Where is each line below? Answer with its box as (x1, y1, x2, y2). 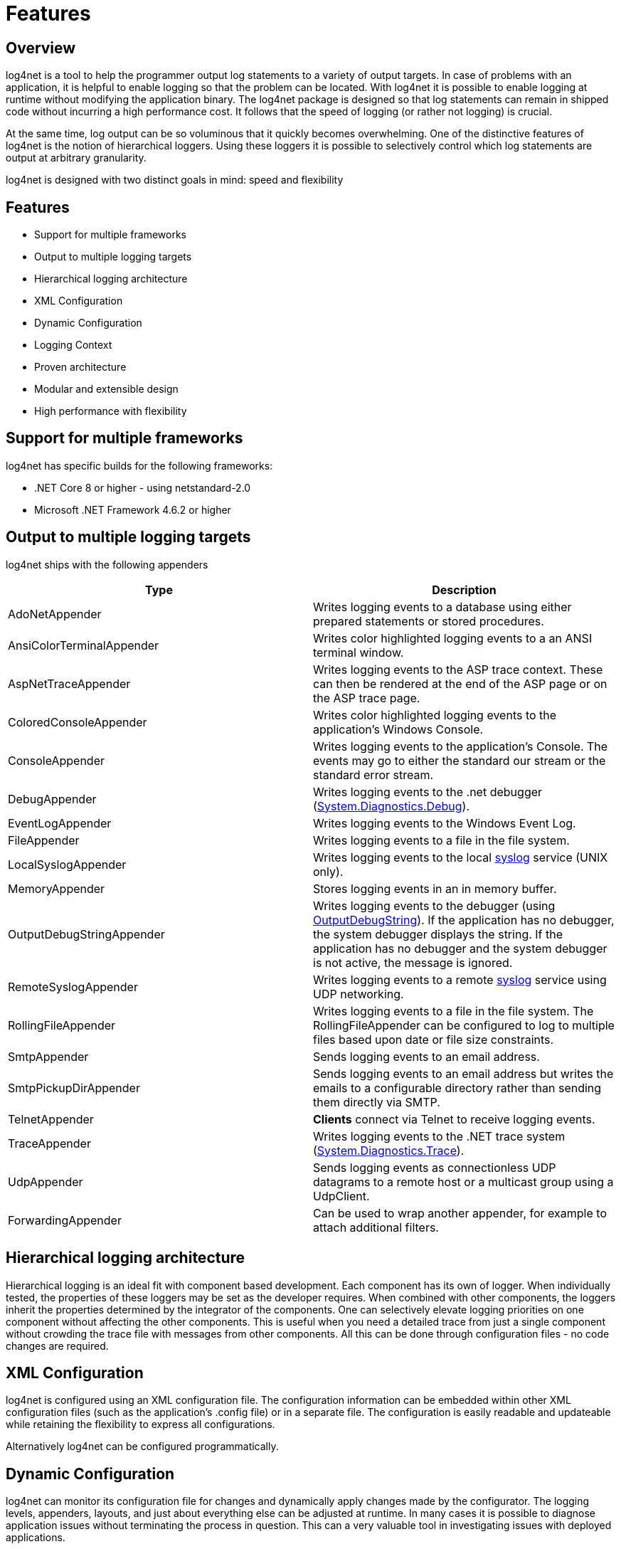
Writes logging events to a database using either (313, 599, 572, 614)
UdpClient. (313, 1188, 370, 1203)
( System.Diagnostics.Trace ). (313, 1143, 465, 1158)
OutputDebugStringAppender (8, 926, 165, 941)
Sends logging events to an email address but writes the (313, 1066, 614, 1081)
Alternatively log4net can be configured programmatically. (6, 1440, 279, 1453)
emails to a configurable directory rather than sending (313, 1080, 602, 1095)
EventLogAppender (8, 815, 112, 830)
